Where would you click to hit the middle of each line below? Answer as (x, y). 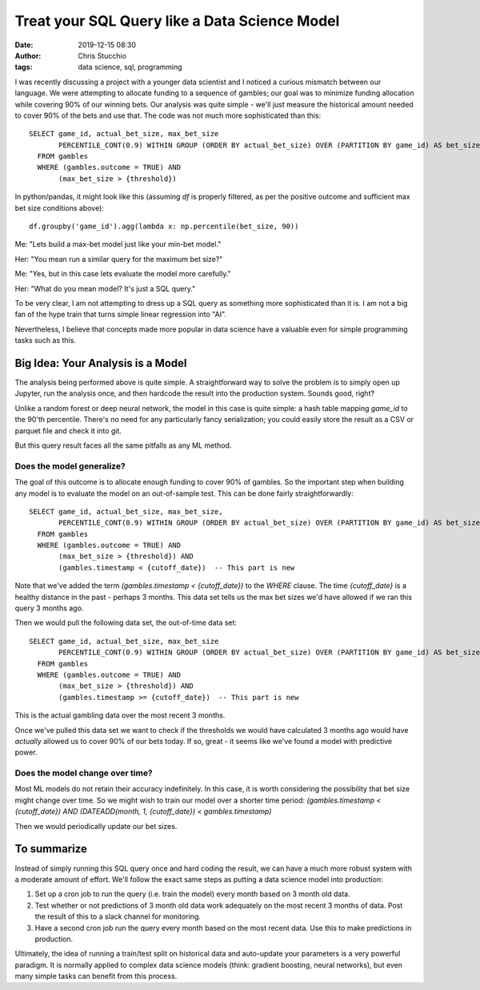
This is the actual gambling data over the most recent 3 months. (120, 715)
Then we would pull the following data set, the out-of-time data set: (126, 623)
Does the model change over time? (84, 773)
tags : (24, 67)
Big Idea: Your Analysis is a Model (101, 363)
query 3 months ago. (49, 608)
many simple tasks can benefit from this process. (96, 976)
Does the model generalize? (70, 466)
